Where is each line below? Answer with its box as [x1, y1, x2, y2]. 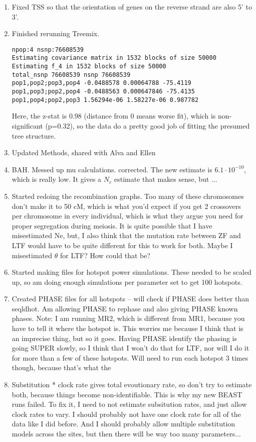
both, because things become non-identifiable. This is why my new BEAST [12, 389, 242, 399]
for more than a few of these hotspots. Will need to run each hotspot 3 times [12, 352, 248, 363]
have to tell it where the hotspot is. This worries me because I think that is [12, 323, 243, 334]
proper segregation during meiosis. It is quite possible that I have [12, 220, 212, 231]
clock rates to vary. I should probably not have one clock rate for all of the [12, 408, 241, 419]
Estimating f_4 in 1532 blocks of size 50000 [12, 63, 166, 70]
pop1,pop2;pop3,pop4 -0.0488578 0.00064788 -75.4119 [12, 79, 191, 87]
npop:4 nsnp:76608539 [12, 46, 84, 53]
